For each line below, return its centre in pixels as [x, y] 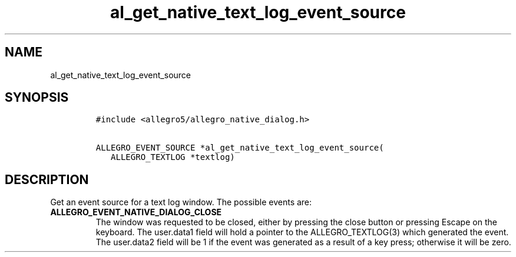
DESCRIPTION [47, 179]
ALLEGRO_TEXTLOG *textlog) [173, 157]
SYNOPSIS [37, 98]
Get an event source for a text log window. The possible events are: [181, 202]
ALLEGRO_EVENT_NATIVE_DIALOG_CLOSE [136, 212]
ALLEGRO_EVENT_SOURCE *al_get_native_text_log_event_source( [240, 148]
